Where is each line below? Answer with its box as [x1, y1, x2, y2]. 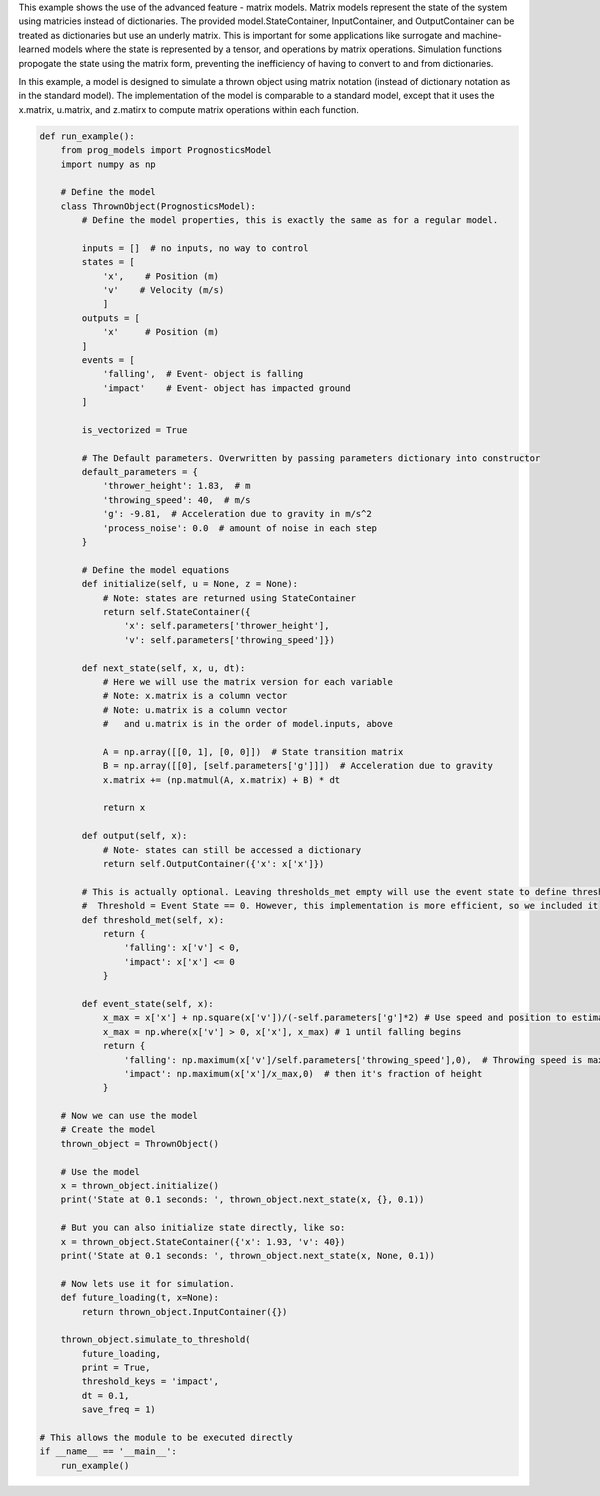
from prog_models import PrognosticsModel [60, 145, 272, 156]
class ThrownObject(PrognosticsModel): [60, 200, 257, 212]
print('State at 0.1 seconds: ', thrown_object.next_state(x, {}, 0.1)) [60, 1194, 425, 1205]
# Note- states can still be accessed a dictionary [102, 844, 362, 855]
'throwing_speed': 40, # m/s [102, 494, 251, 505]
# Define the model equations [81, 564, 230, 575]
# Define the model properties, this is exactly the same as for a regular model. [81, 215, 499, 226]
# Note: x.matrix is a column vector [102, 690, 288, 702]
